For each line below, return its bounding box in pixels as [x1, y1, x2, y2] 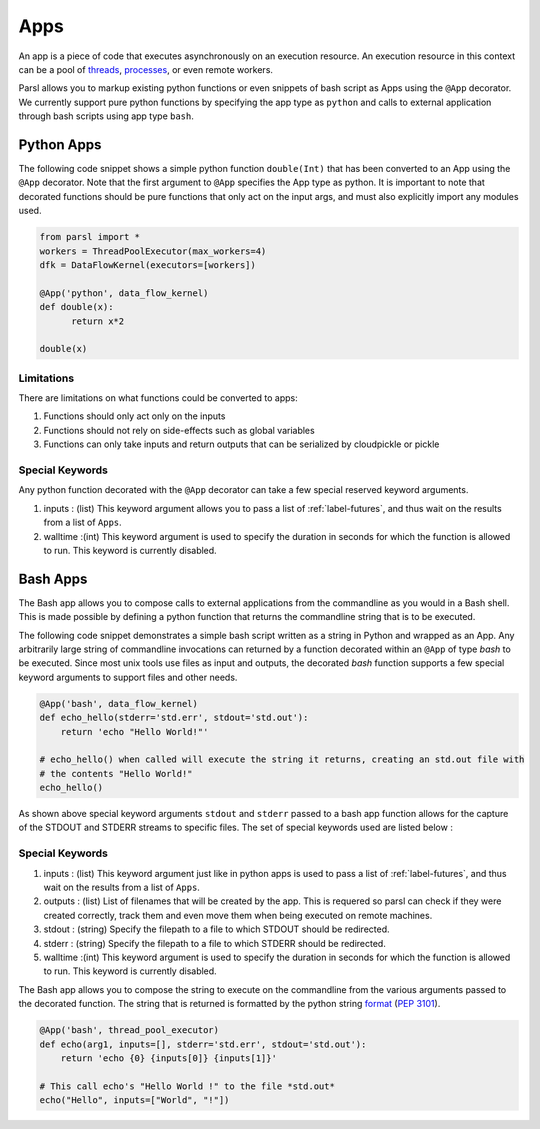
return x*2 [71, 315, 125, 327]
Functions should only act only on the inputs [43, 410, 226, 422]
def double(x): [39, 301, 114, 313]
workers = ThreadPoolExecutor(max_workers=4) [39, 245, 267, 257]
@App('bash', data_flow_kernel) [39, 698, 199, 709]
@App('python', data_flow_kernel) [39, 287, 209, 299]
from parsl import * [39, 231, 140, 243]
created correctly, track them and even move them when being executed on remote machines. [43, 909, 433, 921]
